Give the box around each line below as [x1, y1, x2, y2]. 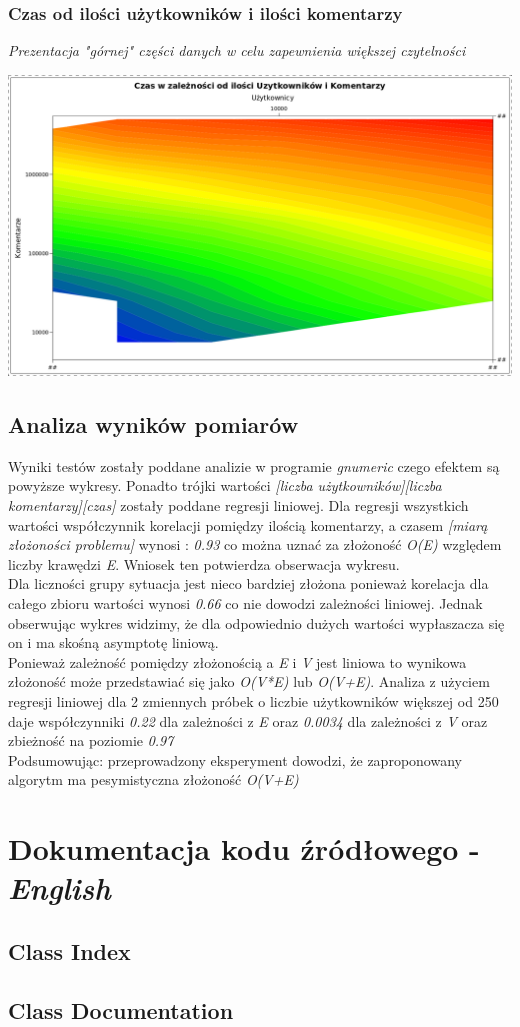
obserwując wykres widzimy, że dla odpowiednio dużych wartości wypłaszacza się [8, 612, 505, 633]
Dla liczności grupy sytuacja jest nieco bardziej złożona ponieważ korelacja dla [8, 573, 489, 594]
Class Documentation [8, 994, 234, 1025]
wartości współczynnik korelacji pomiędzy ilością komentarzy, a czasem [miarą [8, 514, 488, 535]
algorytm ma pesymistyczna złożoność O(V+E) [8, 769, 299, 790]
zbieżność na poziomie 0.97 [8, 730, 174, 751]
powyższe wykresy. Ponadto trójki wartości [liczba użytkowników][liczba [8, 475, 442, 496]
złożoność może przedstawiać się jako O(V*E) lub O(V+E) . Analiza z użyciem [8, 671, 490, 692]
